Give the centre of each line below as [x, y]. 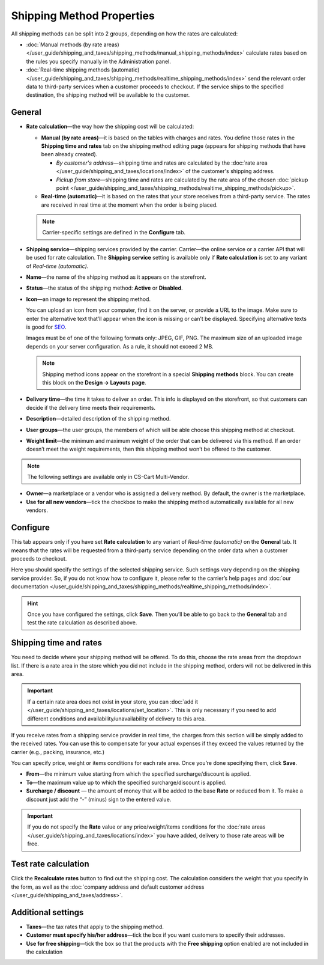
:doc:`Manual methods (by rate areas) [73, 44]
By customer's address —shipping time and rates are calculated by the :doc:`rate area [162, 163]
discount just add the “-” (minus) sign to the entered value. [99, 799]
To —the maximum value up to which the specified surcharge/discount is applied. [126, 782]
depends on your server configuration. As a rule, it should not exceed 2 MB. [120, 346]
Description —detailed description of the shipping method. [98, 419]
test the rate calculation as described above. [82, 623]
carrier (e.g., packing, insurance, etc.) [58, 752]
